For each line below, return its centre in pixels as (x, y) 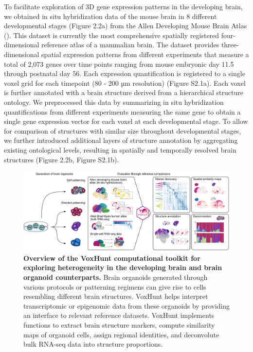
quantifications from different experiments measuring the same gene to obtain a (122, 111)
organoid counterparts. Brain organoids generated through (116, 277)
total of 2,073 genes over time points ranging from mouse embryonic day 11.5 (119, 64)
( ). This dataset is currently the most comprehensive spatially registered (112, 35)
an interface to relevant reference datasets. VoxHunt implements (119, 315)
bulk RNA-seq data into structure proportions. (93, 344)
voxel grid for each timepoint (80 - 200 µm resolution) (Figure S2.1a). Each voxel (125, 83)
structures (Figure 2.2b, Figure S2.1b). (62, 159)
